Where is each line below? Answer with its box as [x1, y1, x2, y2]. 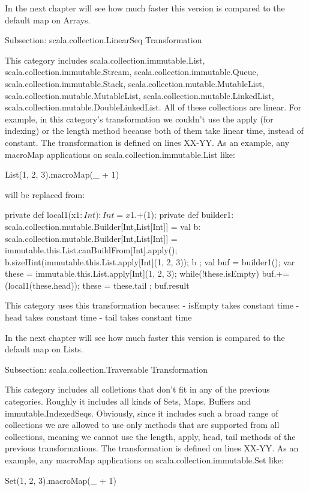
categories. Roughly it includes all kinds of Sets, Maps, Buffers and [5, 395, 251, 408]
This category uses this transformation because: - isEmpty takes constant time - [5, 299, 299, 312]
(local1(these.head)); [5, 279, 80, 291]
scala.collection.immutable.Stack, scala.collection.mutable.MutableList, [5, 77, 265, 89]
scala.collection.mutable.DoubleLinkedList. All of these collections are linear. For [5, 101, 302, 113]
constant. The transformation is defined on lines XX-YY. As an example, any [5, 136, 290, 148]
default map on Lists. [5, 343, 83, 355]
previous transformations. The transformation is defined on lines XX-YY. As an [5, 442, 299, 454]
